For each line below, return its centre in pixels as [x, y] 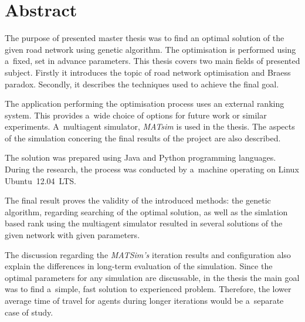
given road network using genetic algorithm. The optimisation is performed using [150, 49]
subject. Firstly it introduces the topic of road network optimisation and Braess [148, 72]
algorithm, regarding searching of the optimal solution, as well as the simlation [146, 211]
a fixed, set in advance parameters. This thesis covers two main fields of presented [152, 61]
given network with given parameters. [72, 235]
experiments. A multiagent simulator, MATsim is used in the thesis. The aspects [150, 126]
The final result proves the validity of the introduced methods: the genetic [138, 200]
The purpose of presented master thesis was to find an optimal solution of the [145, 38]
